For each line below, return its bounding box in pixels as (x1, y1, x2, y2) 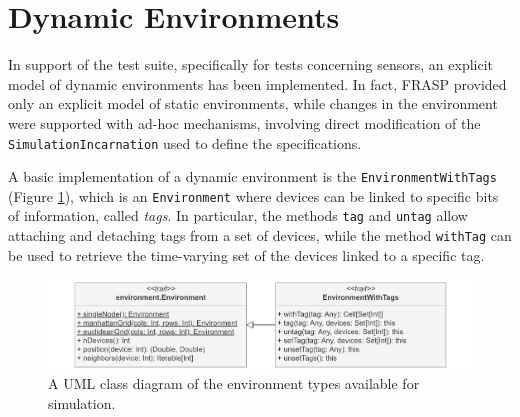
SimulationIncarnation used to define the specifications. (8, 132, 362, 153)
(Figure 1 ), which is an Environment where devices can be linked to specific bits (8, 185, 499, 206)
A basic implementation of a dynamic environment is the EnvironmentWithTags (8, 166, 497, 187)
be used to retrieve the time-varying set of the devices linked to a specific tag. (8, 244, 485, 265)
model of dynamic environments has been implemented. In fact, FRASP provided (8, 73, 507, 94)
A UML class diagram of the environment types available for (48, 373, 420, 394)
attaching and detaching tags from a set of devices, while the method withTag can (8, 225, 512, 246)
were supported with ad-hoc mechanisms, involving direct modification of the (8, 112, 481, 133)
